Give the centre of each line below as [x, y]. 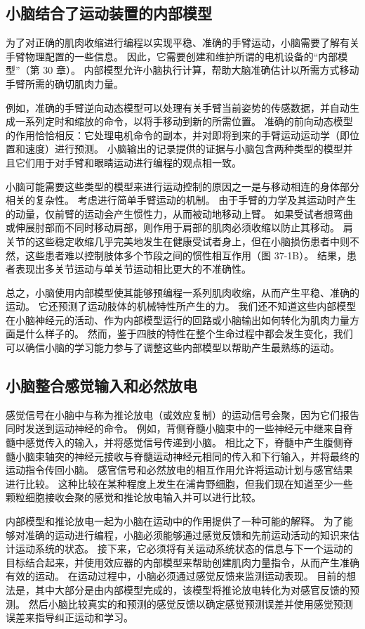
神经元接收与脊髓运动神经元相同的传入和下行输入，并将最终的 [217, 456]
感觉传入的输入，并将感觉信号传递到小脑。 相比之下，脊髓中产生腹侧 [184, 442]
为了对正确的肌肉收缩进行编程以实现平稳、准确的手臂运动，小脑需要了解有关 [182, 43]
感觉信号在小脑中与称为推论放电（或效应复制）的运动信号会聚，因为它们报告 [182, 414]
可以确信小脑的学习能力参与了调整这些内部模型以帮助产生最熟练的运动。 [173, 348]
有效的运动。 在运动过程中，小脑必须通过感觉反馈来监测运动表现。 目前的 [176, 576]
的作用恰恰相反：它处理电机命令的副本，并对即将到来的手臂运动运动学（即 [178, 135]
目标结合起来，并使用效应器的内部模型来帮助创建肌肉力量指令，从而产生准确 [182, 562]
